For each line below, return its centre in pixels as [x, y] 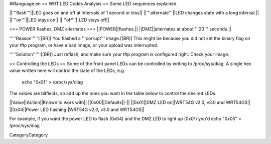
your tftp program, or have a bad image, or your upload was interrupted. [84, 45]
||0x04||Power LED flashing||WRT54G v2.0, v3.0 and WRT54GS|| [77, 109]
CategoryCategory [29, 134]
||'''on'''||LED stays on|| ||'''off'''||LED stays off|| [59, 19]
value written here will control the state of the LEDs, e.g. [67, 70]
